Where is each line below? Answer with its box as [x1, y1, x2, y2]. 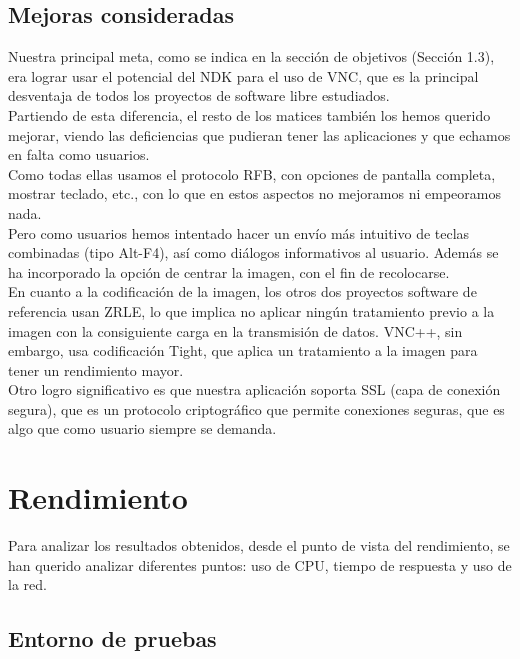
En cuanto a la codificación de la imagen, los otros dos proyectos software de [8, 281, 477, 302]
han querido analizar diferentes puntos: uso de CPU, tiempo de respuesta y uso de [8, 554, 512, 575]
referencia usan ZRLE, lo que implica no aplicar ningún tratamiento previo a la [8, 300, 495, 321]
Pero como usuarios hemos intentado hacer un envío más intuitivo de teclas [8, 222, 470, 243]
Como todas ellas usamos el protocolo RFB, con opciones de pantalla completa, [8, 163, 496, 184]
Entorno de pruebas [8, 623, 217, 654]
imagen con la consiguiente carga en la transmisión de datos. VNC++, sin [8, 320, 463, 341]
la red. [8, 574, 47, 595]
